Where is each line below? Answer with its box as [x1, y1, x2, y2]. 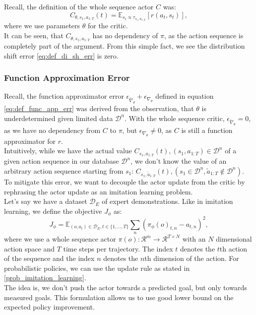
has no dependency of [92, 30, 158, 41]
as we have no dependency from [4, 125, 101, 135]
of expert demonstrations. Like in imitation [102, 196, 233, 206]
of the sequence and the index [4, 253, 95, 263]
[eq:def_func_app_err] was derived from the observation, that [4, 103, 194, 114]
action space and [4, 243, 55, 253]
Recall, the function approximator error [4, 91, 124, 101]
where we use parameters [4, 20, 80, 31]
